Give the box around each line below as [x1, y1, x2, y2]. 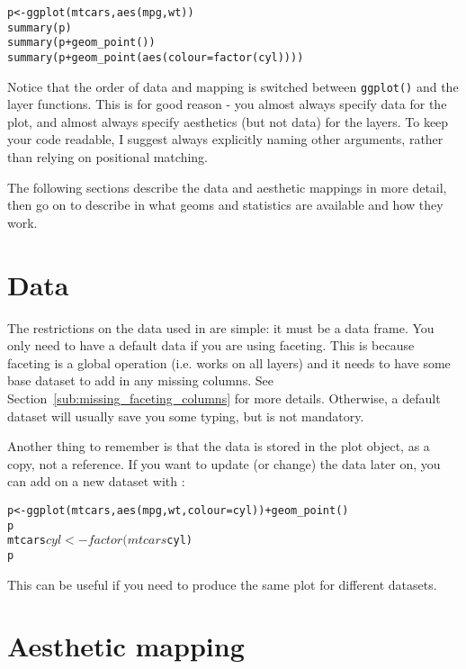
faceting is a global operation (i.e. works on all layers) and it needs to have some [7, 353, 451, 372]
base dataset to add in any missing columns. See [7, 371, 273, 390]
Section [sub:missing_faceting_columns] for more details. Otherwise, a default [7, 388, 441, 407]
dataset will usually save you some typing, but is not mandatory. [7, 406, 364, 425]
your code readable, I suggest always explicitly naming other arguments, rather [7, 130, 444, 149]
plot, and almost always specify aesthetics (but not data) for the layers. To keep [7, 112, 449, 131]
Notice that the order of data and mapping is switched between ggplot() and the [7, 77, 459, 95]
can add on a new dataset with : [7, 472, 185, 491]
